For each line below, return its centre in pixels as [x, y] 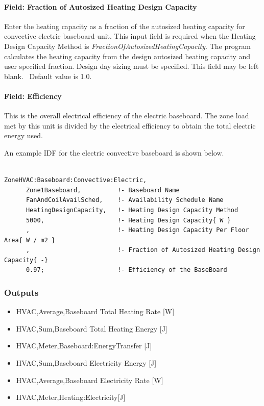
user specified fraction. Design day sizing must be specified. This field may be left [131, 66]
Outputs [21, 292]
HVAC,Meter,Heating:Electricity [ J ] [71, 397]
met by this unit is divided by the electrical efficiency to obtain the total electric [130, 125]
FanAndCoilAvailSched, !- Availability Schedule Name [125, 200]
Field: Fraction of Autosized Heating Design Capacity [101, 6]
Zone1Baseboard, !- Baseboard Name [103, 190]
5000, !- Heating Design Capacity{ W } [128, 220]
